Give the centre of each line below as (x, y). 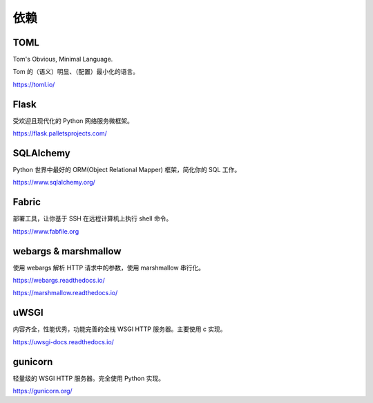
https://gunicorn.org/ (42, 391)
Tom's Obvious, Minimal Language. (63, 59)
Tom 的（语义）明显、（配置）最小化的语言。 (76, 72)
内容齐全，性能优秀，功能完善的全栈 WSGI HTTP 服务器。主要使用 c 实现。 (120, 329)
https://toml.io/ (34, 84)
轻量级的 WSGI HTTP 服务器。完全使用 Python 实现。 (89, 378)
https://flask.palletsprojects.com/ (60, 133)
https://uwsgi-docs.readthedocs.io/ (63, 341)
